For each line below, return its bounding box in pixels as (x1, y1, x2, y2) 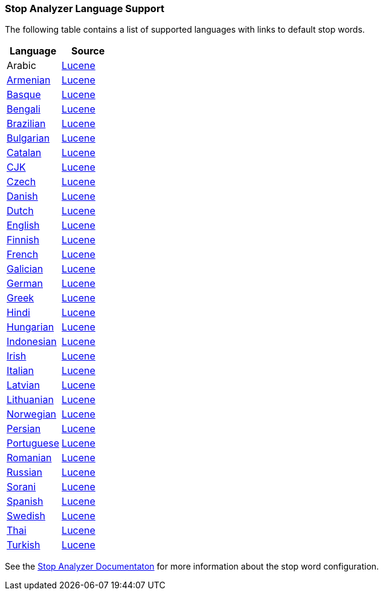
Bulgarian (7, 132, 50, 145)
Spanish (7, 495, 43, 508)
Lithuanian (7, 393, 54, 406)
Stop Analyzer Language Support (5, 2, 164, 15)
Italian (7, 364, 34, 377)
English (7, 219, 40, 232)
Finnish (7, 234, 40, 246)
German (7, 277, 43, 290)
